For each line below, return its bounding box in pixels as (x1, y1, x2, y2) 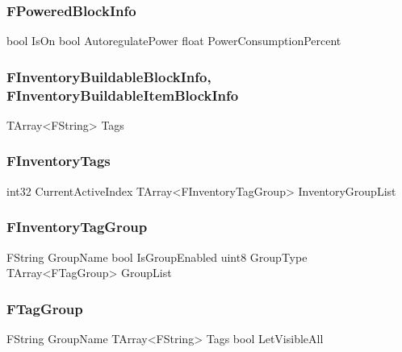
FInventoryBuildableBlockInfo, (6, 66, 211, 86)
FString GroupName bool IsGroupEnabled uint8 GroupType (6, 248, 308, 265)
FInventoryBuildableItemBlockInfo (6, 85, 239, 105)
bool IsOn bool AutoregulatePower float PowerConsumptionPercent (6, 32, 341, 49)
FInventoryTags (6, 151, 111, 171)
